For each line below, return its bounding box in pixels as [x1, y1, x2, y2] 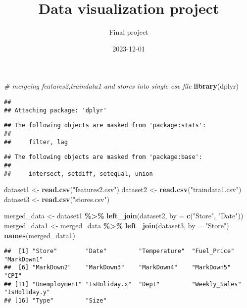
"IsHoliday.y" [4, 289, 50, 296]
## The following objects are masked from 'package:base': [4, 154, 202, 161]
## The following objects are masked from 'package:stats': [4, 122, 206, 129]
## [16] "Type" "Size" [4, 297, 107, 305]
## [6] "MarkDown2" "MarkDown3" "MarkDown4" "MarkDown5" [4, 264, 231, 271]
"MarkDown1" [4, 256, 43, 263]
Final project [109, 27, 148, 37]
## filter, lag [4, 138, 68, 146]
